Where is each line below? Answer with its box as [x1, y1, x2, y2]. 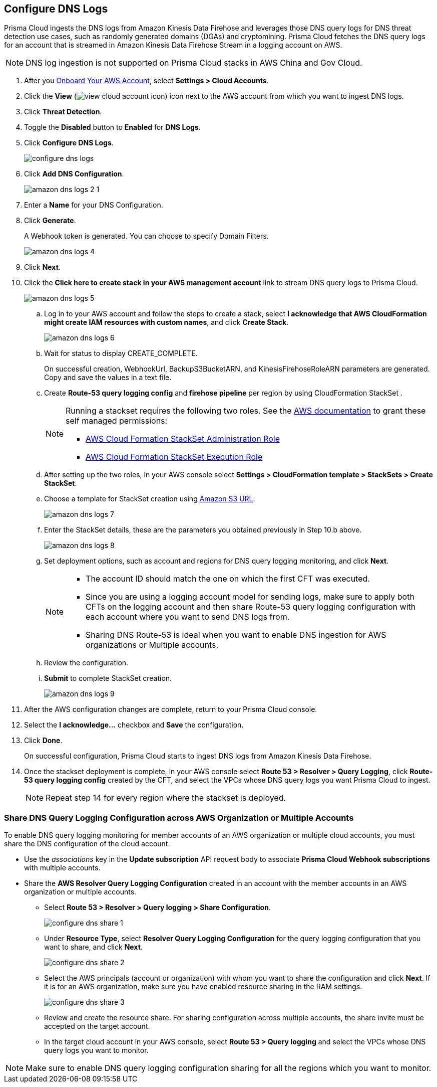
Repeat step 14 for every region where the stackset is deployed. [46, 793, 286, 803]
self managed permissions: [66, 416, 168, 426]
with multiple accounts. [24, 863, 101, 872]
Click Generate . [24, 216, 76, 225]
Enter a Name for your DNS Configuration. [24, 201, 163, 210]
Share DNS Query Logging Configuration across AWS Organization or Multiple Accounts [4, 812, 354, 823]
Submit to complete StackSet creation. [44, 674, 172, 683]
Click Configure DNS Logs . [24, 138, 114, 147]
